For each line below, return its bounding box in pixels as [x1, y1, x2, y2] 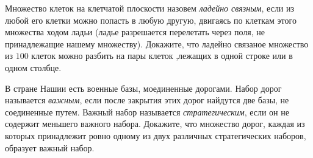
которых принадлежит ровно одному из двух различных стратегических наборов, [5, 129, 306, 142]
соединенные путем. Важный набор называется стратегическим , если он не [5, 105, 289, 118]
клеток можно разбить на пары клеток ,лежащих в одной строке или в [31, 49, 293, 62]
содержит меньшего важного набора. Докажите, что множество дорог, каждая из [5, 117, 305, 130]
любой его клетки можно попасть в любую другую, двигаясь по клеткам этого [5, 13, 297, 26]
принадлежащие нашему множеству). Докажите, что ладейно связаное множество [5, 37, 309, 50]
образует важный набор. [5, 141, 95, 154]
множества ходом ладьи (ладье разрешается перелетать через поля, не [5, 26, 265, 38]
